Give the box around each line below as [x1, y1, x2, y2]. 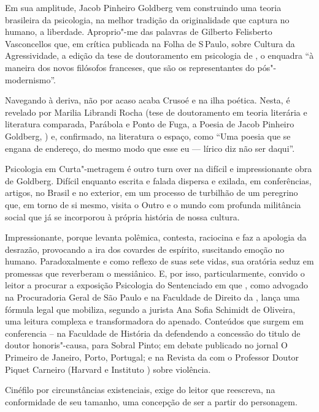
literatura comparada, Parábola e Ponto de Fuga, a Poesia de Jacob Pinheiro [5, 118, 294, 130]
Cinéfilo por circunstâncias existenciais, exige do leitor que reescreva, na [5, 383, 275, 396]
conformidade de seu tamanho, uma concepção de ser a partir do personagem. [5, 395, 298, 408]
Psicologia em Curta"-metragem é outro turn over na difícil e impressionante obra [5, 162, 312, 175]
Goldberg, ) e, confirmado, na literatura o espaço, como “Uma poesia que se [5, 129, 291, 142]
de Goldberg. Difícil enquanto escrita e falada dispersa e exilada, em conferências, [5, 174, 312, 187]
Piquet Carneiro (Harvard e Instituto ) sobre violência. [5, 362, 211, 375]
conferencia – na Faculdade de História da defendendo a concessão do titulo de [5, 326, 301, 339]
